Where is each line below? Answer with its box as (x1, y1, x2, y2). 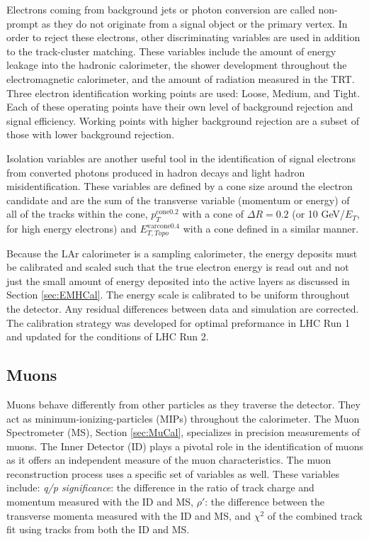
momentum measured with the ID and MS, (6, 494, 193, 509)
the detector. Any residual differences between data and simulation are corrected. (6, 301, 359, 316)
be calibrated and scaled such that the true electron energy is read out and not (6, 260, 349, 274)
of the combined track (267, 508, 363, 523)
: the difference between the (205, 494, 325, 509)
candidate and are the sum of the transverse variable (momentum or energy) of (6, 192, 350, 207)
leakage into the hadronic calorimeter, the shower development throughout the (6, 57, 347, 72)
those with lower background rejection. (6, 127, 175, 142)
